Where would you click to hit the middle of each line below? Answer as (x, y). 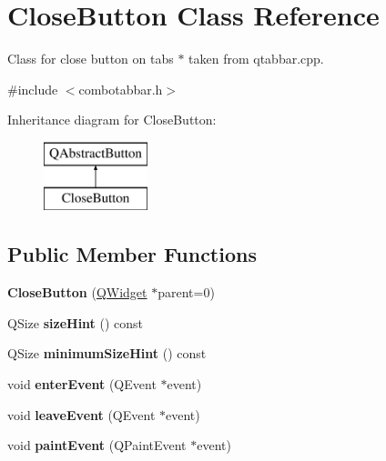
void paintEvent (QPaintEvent (97, 445)
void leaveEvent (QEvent (81, 414)
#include (33, 89)
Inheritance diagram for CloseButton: (112, 120)
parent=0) (186, 292)
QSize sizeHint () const (76, 322)
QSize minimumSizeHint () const (107, 353)
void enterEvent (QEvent (82, 384)
